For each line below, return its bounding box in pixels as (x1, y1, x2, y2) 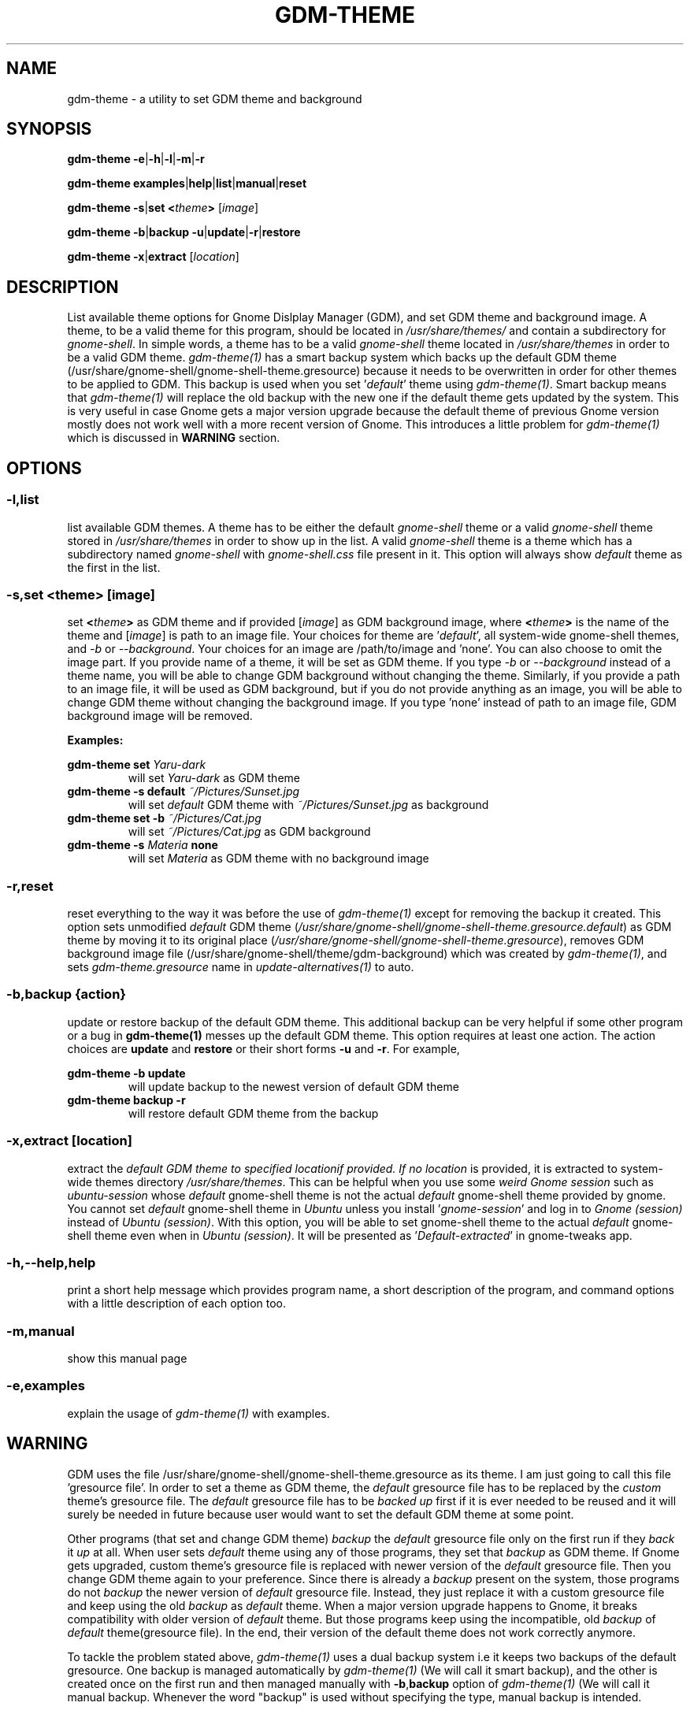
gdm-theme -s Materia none (67, 838, 218, 852)
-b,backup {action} (6, 986, 126, 1003)
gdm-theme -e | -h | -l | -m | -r (67, 152, 205, 166)
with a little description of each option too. (67, 1296, 287, 1311)
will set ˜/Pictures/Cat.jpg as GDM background (128, 825, 371, 839)
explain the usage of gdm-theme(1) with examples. (67, 1406, 330, 1420)
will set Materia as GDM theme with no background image (128, 851, 429, 866)
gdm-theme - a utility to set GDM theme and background (67, 91, 362, 106)
